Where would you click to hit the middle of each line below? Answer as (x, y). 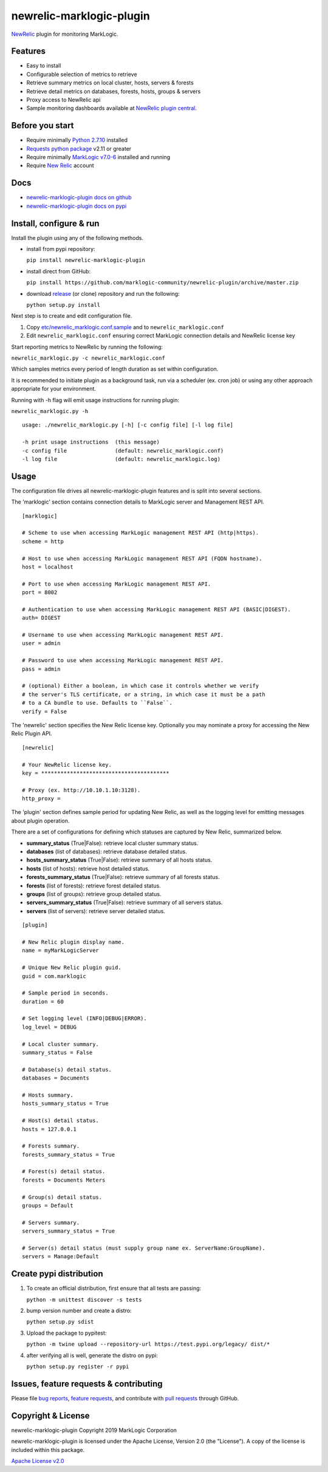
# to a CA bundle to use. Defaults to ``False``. (97, 703)
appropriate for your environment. (54, 389)
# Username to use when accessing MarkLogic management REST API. (123, 635)
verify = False (45, 711)
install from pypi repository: (61, 249)
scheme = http (43, 541)
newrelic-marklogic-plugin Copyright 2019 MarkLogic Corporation (94, 1430)
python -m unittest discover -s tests (84, 1299)
